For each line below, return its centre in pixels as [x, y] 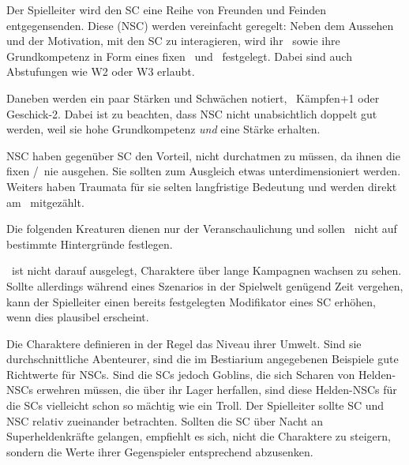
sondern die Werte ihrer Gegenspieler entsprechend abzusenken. [160, 451]
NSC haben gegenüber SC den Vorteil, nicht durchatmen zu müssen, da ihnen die [203, 155]
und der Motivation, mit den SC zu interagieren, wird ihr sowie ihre [173, 41]
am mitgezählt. [45, 202]
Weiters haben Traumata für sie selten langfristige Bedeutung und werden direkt [202, 186]
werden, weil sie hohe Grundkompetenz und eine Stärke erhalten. [163, 129]
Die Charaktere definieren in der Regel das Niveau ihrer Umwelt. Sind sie [184, 343]
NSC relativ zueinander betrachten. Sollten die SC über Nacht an [165, 420]
